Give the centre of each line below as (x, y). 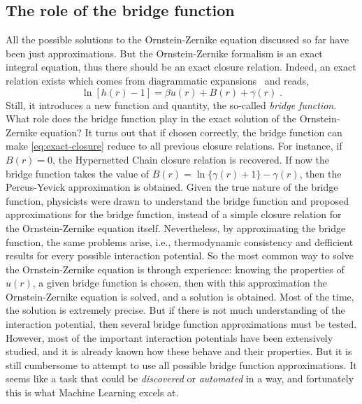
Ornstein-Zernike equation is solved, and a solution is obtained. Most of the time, (180, 296)
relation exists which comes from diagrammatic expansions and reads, (157, 80)
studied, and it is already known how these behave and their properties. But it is (179, 351)
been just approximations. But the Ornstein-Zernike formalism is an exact (164, 53)
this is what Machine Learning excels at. (92, 392)
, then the (320, 173)
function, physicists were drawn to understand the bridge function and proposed (178, 200)
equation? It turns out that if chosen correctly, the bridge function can (191, 132)
